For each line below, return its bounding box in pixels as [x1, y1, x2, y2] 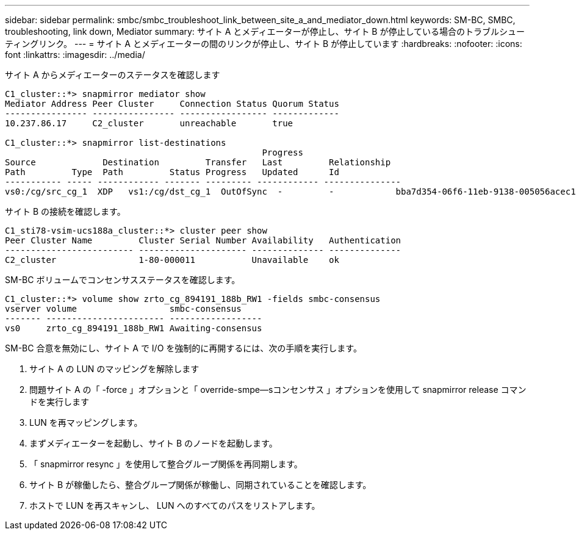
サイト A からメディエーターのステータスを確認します [5, 70, 220, 80]
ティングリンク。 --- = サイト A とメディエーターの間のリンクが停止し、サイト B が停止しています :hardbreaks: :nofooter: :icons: [5, 38, 522, 49]
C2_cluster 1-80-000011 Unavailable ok [5, 255, 339, 265]
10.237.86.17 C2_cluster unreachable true [5, 118, 293, 128]
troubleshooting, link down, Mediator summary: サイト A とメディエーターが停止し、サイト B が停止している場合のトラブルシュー [5, 26, 525, 37]
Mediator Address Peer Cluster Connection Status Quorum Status [5, 99, 339, 109]
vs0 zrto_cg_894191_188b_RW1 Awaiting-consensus [5, 323, 262, 333]
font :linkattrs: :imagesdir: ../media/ [5, 49, 145, 60]
